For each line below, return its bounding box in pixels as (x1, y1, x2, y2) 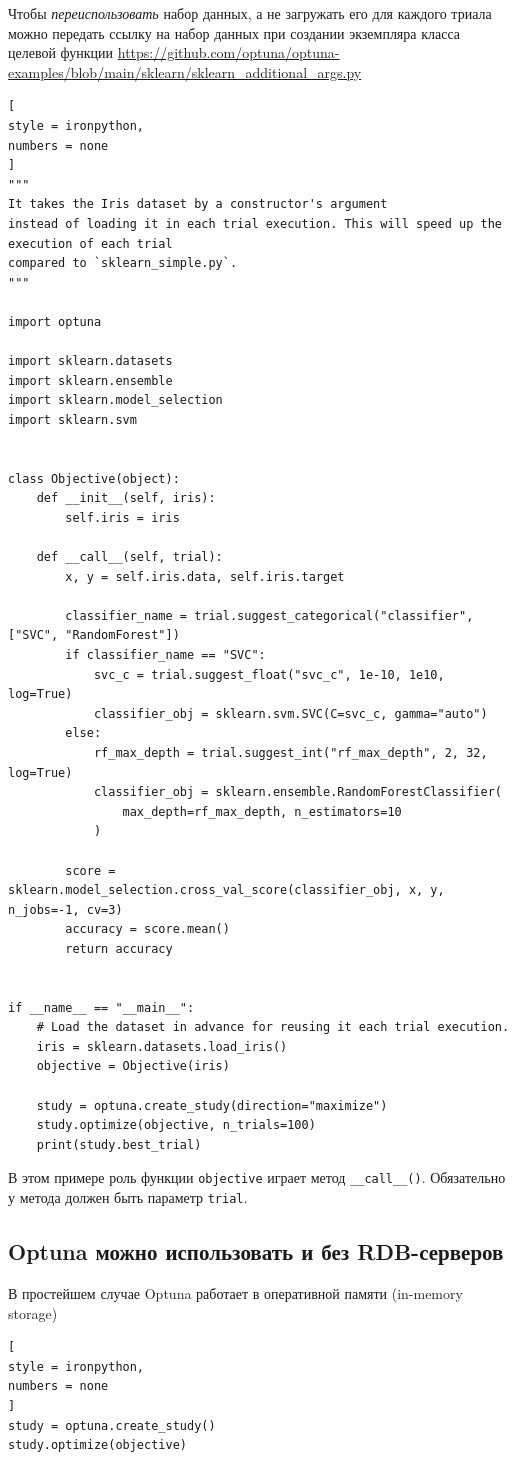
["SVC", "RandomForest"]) (8, 628, 180, 643)
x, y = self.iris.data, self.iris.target (65, 569, 345, 584)
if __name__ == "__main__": (8, 1000, 195, 1015)
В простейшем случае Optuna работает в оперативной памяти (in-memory (8, 1282, 463, 1303)
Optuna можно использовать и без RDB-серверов (8, 1236, 504, 1267)
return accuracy (65, 941, 173, 956)
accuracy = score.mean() (65, 922, 230, 937)
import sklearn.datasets (8, 354, 173, 369)
